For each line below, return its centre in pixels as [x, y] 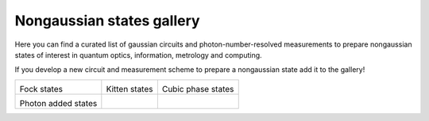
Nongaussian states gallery [107, 21]
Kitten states [129, 89]
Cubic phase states [198, 89]
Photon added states [58, 103]
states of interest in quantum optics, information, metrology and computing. [138, 55]
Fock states [41, 89]
